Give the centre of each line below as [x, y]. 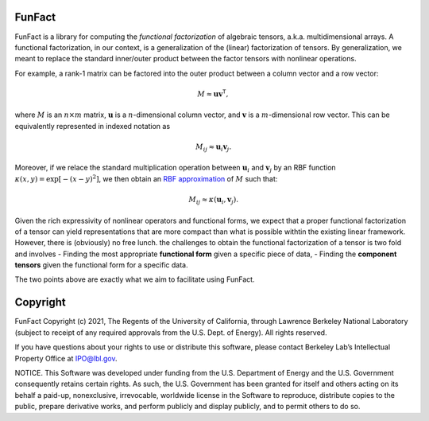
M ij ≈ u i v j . [214, 147]
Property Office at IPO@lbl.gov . [66, 358]
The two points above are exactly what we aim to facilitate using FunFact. [135, 279]
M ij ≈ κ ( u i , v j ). [213, 201]
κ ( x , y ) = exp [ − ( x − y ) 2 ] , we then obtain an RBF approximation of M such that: [146, 178]
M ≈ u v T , [213, 94]
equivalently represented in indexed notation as [93, 126]
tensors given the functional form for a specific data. [101, 265]
